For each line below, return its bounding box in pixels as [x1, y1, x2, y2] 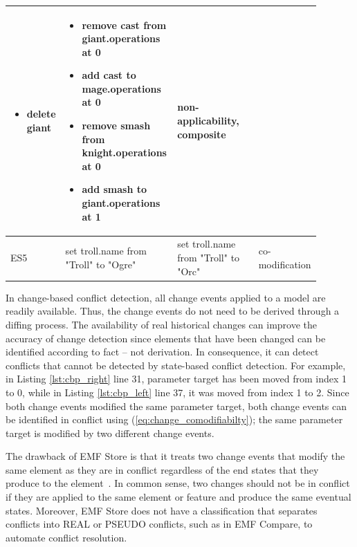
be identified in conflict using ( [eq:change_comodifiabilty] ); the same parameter [6, 412, 343, 427]
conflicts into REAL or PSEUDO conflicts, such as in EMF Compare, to [6, 517, 313, 531]
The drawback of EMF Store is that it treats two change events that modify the [6, 449, 345, 463]
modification [258, 257, 311, 271]
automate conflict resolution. [6, 530, 127, 544]
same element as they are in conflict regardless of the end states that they [6, 462, 319, 476]
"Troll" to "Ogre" [65, 257, 136, 271]
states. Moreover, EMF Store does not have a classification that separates [6, 503, 318, 517]
